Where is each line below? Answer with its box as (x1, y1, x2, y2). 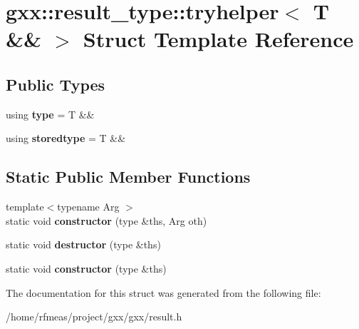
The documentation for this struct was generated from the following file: (6, 285, 321, 300)
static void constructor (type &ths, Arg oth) (6, 213, 207, 228)
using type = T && (6, 106, 95, 121)
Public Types (6, 73, 105, 95)
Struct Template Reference (83, 24, 354, 54)
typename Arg (57, 199, 120, 214)
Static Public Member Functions (6, 166, 251, 188)
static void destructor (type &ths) (6, 237, 161, 252)
